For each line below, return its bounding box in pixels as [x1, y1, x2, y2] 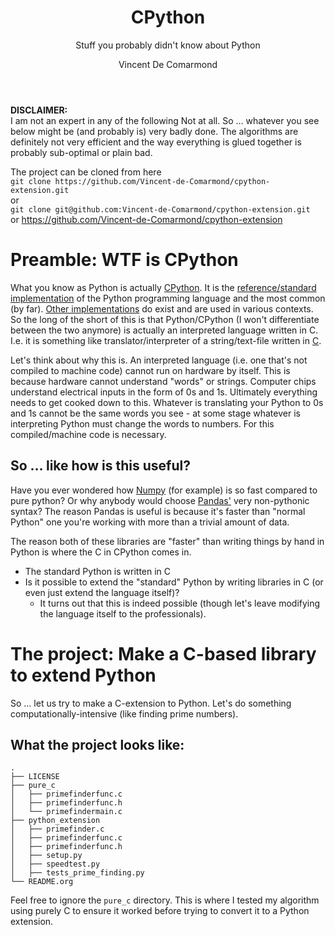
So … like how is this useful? [10, 457, 191, 475]
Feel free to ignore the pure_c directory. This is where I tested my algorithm [10, 894, 320, 906]
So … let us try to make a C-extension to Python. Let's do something [10, 697, 292, 709]
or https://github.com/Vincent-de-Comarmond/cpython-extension [10, 213, 283, 225]
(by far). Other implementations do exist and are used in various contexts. [10, 302, 314, 315]
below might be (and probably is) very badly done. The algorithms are [10, 125, 299, 137]
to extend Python [10, 664, 157, 686]
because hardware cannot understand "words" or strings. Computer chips [10, 375, 317, 387]
